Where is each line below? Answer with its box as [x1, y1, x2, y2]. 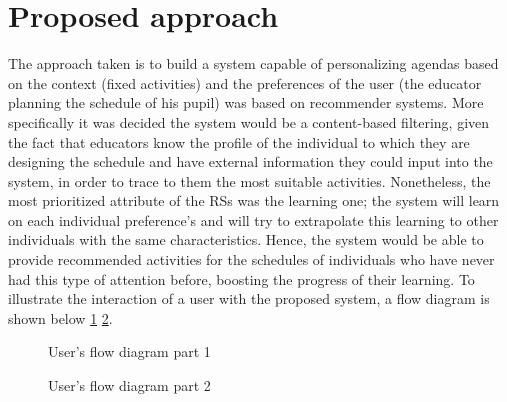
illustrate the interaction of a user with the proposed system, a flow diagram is [8, 288, 490, 309]
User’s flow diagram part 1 [48, 341, 211, 362]
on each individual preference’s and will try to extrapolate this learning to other [8, 209, 499, 230]
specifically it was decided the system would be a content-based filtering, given [8, 111, 490, 132]
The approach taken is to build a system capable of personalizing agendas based [8, 53, 499, 74]
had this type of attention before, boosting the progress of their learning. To [8, 268, 475, 289]
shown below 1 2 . [8, 307, 113, 328]
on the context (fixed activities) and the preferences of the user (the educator [8, 72, 482, 93]
